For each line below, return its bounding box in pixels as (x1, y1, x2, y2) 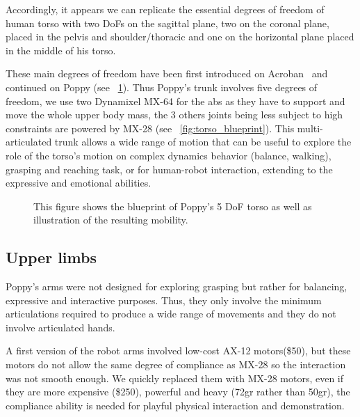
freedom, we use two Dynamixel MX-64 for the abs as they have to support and (6, 93, 345, 108)
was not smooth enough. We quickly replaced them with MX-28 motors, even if (6, 370, 344, 385)
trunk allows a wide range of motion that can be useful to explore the (54, 134, 352, 149)
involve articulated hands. (6, 320, 115, 334)
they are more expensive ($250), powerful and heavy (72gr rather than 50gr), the (6, 384, 350, 399)
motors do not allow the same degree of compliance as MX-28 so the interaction (6, 357, 346, 372)
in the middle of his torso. (6, 42, 116, 57)
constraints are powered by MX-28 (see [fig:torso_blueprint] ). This (6, 120, 295, 135)
